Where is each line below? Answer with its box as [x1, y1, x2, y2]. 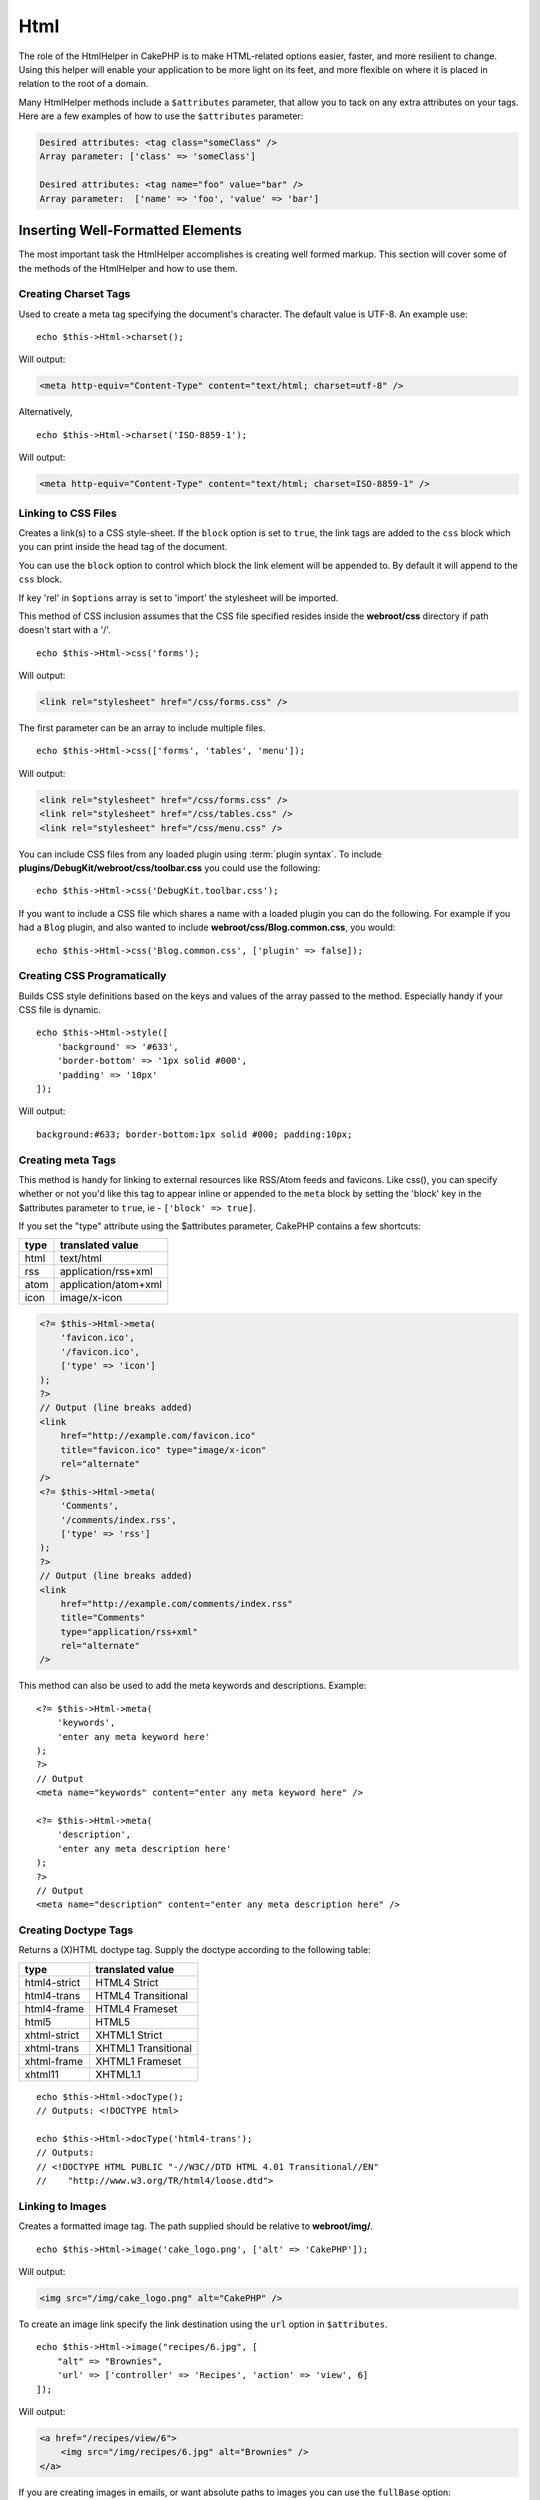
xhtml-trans [24, 2041, 80, 2055]
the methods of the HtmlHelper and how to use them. [18, 262, 239, 274]
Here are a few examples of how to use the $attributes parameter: [18, 110, 304, 122]
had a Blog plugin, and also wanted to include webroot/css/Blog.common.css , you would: [18, 921, 396, 934]
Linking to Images [18, 2199, 107, 2213]
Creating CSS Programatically [18, 969, 167, 983]
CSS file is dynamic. [18, 1004, 102, 1016]
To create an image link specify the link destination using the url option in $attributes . [18, 2318, 388, 2330]
